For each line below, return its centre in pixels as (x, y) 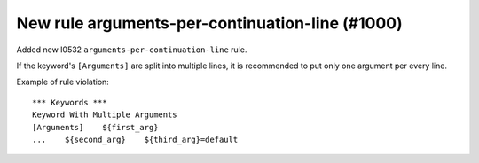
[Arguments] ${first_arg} (95, 127)
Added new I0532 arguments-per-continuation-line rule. (132, 50)
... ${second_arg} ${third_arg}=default (135, 139)
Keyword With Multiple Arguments (105, 115)
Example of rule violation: (63, 82)
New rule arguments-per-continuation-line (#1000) (209, 23)
